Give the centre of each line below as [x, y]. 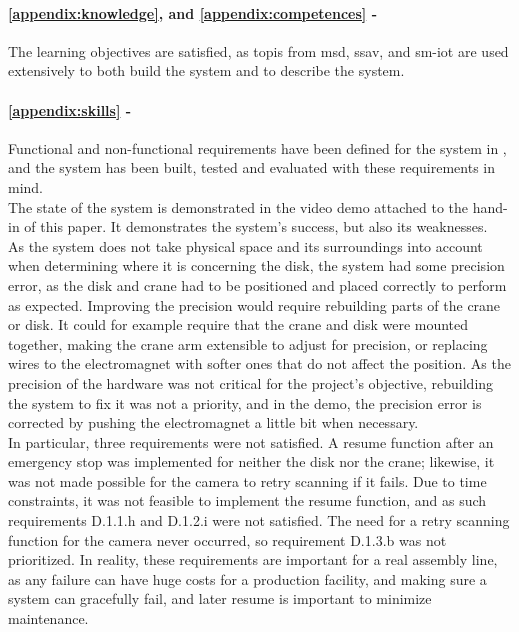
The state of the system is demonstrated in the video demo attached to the [238, 206]
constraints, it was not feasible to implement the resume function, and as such [247, 500]
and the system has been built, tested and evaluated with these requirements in [252, 167]
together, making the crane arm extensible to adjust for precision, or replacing [248, 343]
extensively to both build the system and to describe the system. [206, 70]
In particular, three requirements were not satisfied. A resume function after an [251, 441]
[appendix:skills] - [70, 109]
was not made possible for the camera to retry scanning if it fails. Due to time [247, 480]
